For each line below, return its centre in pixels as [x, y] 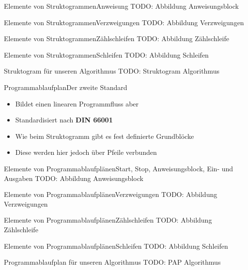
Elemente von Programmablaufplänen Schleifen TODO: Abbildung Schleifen [116, 246]
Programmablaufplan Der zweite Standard [66, 87]
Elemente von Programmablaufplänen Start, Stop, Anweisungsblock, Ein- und [119, 168]
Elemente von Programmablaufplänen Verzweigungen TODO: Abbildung [111, 194]
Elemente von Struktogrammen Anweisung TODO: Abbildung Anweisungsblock [121, 6]
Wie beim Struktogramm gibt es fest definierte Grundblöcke [105, 136]
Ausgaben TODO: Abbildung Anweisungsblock [74, 178]
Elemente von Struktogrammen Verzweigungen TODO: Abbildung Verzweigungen [124, 22]
